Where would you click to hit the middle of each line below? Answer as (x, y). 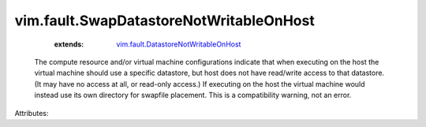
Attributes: (32, 113)
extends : (69, 44)
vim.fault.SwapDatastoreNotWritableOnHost (164, 21)
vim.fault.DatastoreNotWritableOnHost (179, 44)
